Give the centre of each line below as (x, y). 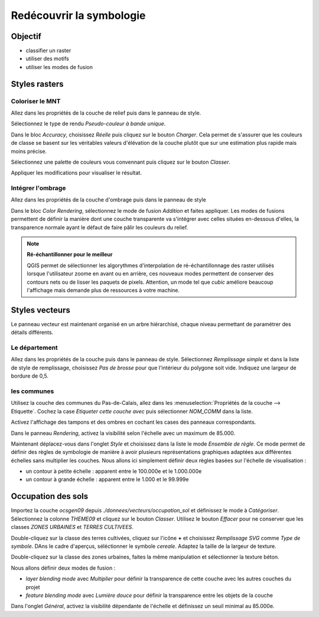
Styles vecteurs (40, 310)
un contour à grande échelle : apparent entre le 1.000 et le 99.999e (107, 479)
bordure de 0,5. (30, 376)
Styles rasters (38, 84)
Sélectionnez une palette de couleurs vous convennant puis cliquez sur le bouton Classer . (121, 162)
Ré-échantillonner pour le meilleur (70, 255)
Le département (35, 348)
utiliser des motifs (47, 59)
